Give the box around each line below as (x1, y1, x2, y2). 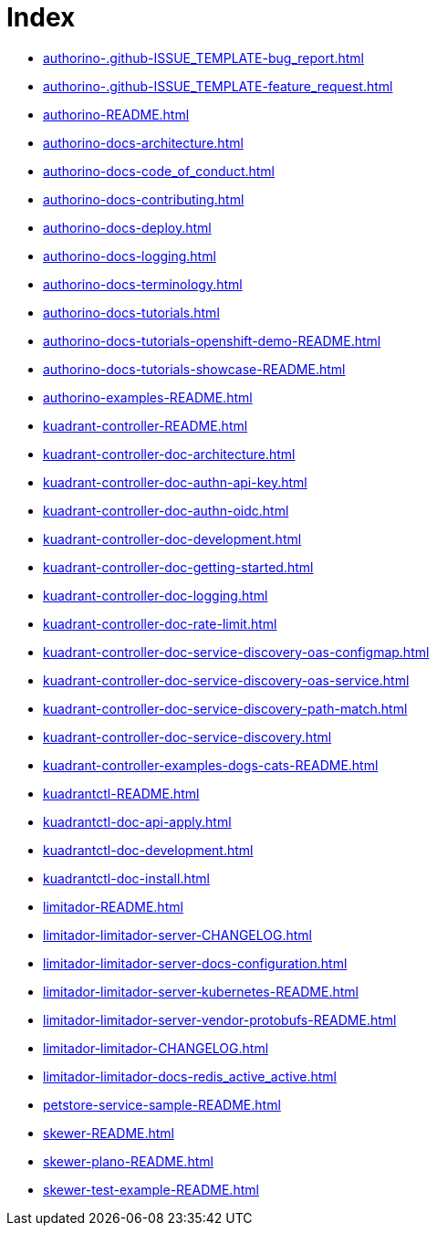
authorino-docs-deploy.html (43, 219, 212, 235)
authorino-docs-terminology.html (43, 276, 243, 292)
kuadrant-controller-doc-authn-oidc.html (43, 502, 289, 518)
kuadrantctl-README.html (43, 785, 200, 801)
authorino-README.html (43, 106, 190, 122)
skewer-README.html (43, 1124, 174, 1141)
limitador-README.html (43, 898, 183, 914)
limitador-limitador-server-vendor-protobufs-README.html (43, 1011, 397, 1028)
